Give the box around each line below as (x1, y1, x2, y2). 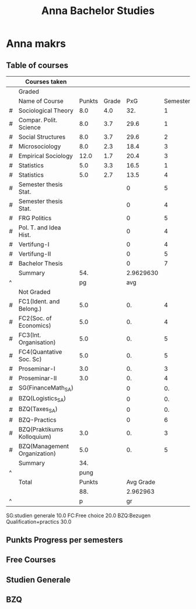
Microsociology (18, 142, 61, 150)
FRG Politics (18, 214, 52, 222)
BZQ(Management (18, 442, 69, 450)
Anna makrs (6, 37, 66, 50)
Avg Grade (126, 478, 156, 486)
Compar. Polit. (18, 116, 57, 124)
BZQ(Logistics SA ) (18, 394, 66, 404)
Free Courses (6, 555, 57, 565)
